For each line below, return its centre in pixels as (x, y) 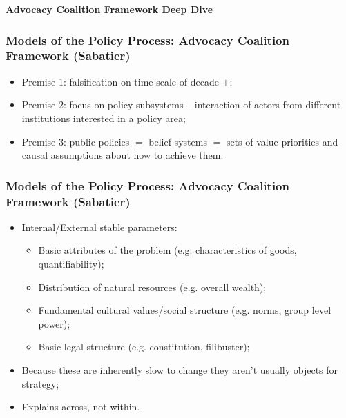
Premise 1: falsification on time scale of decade (120, 81)
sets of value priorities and (282, 141)
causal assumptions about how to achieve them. (123, 155)
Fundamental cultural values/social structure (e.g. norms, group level (185, 310)
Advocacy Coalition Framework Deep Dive (109, 9)
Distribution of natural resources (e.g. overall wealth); (152, 287)
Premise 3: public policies (76, 141)
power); (54, 323)
